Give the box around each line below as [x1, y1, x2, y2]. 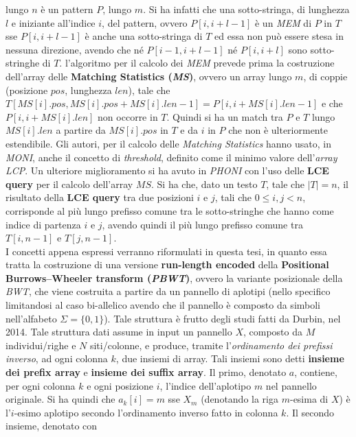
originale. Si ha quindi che [5, 392, 115, 406]
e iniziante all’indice [11, 15, 96, 29]
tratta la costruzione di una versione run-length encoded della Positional [5, 257, 329, 272]
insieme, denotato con [5, 418, 98, 433]
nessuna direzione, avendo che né [5, 42, 144, 56]
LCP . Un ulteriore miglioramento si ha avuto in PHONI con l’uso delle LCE [5, 163, 329, 178]
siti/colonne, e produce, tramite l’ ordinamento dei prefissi [89, 338, 333, 352]
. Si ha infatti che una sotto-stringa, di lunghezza [143, 2, 350, 16]
